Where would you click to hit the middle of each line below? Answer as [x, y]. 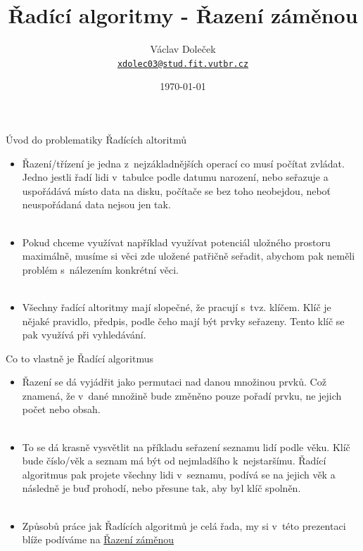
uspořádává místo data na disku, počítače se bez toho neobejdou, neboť [177, 190]
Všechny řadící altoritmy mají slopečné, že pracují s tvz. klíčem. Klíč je [177, 306]
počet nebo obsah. [61, 409]
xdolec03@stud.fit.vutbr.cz [183, 64]
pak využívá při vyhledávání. [84, 335]
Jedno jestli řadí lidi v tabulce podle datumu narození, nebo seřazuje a [175, 177]
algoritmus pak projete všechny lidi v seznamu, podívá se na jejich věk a [179, 474]
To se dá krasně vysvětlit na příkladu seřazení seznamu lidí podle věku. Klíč [186, 446]
